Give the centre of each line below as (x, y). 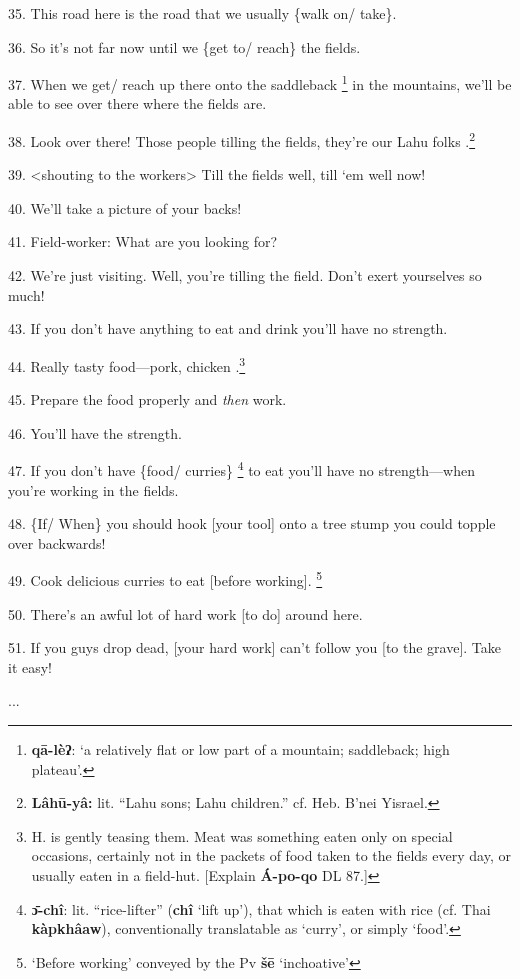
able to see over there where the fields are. (137, 103)
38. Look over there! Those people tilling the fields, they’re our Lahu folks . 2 (242, 139)
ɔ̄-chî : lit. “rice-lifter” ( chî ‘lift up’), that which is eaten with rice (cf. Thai (261, 908)
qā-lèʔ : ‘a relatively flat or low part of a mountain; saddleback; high (240, 748)
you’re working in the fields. (93, 489)
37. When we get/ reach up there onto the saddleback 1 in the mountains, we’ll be (260, 82)
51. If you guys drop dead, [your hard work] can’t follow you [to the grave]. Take (255, 647)
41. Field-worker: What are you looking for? (143, 241)
